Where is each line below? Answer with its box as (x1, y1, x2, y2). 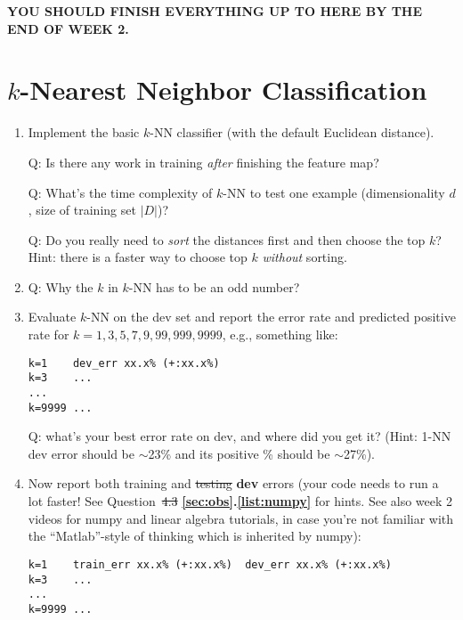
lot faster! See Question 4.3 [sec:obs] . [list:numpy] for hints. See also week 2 (28, 492, 453, 510)
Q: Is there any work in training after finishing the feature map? (28, 152, 379, 171)
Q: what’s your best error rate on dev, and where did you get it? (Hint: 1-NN (28, 427, 451, 445)
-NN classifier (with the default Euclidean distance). (150, 123, 435, 142)
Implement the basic (28, 123, 140, 142)
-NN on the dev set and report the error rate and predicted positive (86, 307, 456, 326)
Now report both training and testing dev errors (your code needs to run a (28, 474, 439, 493)
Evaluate (28, 307, 77, 326)
